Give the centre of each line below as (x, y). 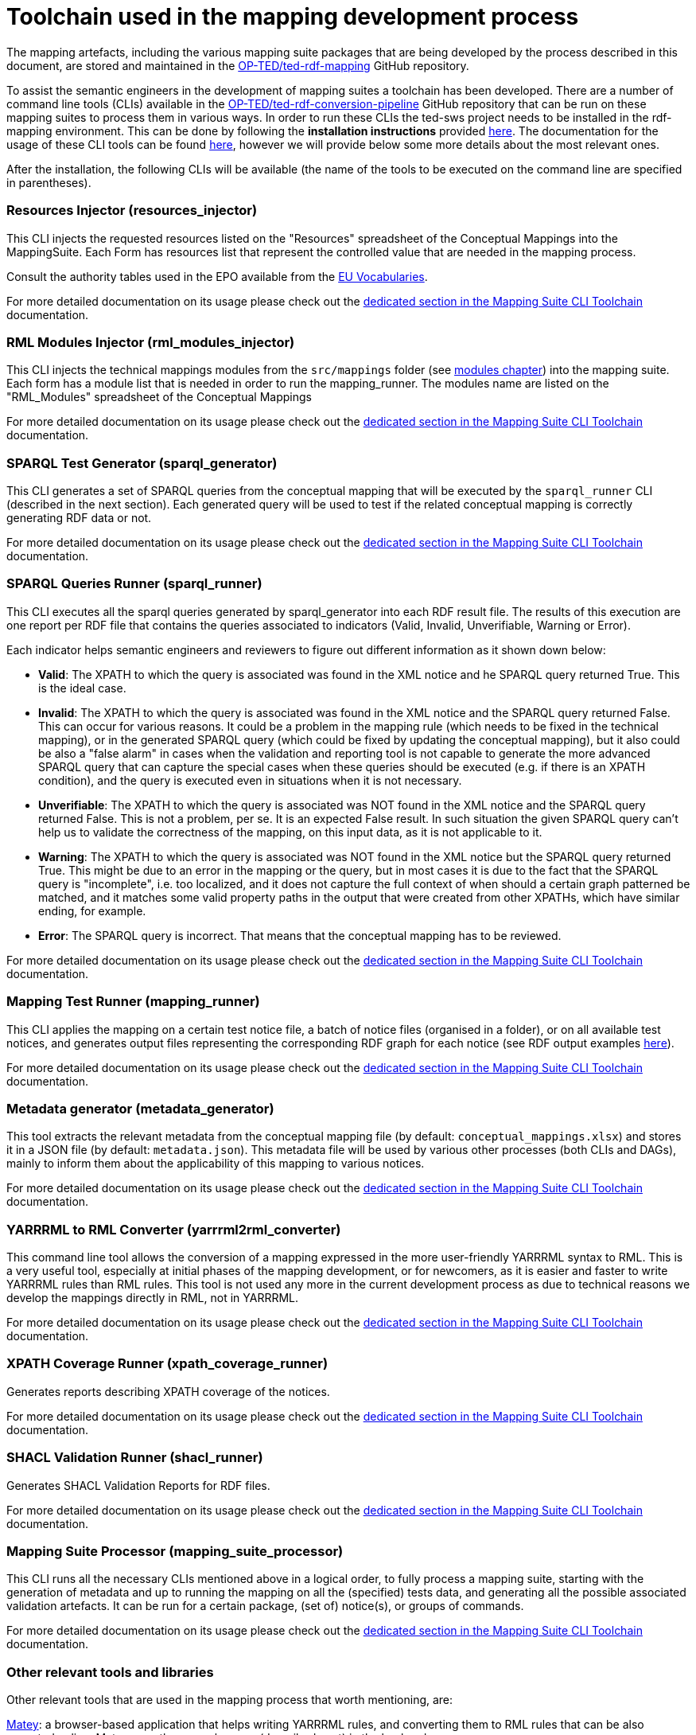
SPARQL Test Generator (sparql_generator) (142, 463)
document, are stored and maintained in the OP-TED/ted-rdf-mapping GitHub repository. (238, 65)
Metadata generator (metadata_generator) (140, 1108)
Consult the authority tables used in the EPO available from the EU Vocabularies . (217, 276)
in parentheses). (49, 182)
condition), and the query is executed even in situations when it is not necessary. (250, 780)
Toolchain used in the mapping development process (293, 17)
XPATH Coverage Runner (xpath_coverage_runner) (167, 1364)
